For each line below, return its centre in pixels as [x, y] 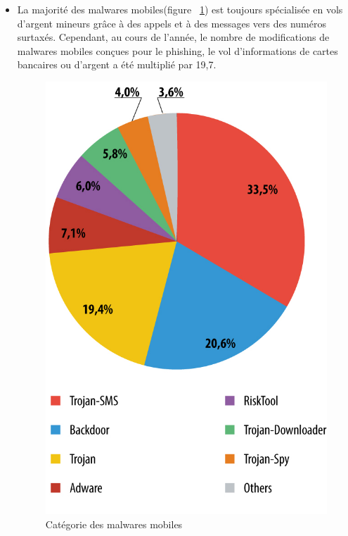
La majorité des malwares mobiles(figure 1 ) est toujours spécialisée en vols [180, 9]
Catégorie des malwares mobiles [114, 524]
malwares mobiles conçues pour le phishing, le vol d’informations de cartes [178, 50]
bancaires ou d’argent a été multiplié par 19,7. [117, 64]
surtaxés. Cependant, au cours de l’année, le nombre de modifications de [173, 37]
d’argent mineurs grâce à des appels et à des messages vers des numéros [172, 23]
